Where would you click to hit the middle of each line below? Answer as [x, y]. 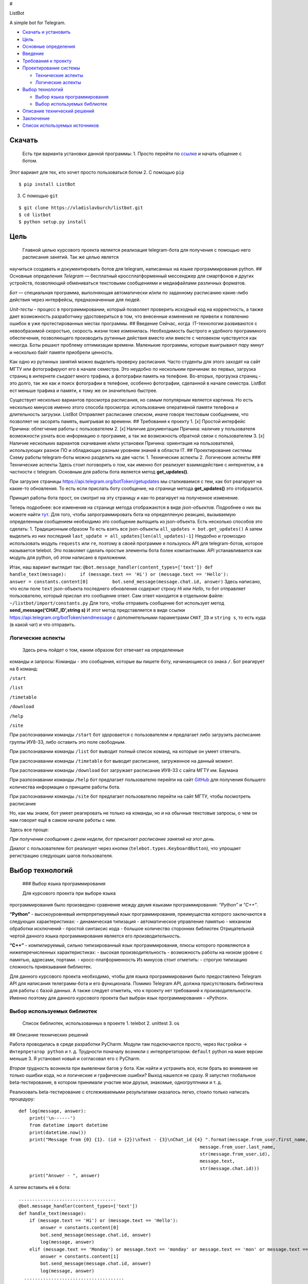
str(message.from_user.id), [235, 1154]
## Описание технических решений [49, 1035]
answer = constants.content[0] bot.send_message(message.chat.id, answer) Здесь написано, [136, 581]
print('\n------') [52, 1118]
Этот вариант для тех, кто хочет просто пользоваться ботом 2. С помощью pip [97, 173]
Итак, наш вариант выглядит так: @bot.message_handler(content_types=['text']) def [111, 567]
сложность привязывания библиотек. [51, 967]
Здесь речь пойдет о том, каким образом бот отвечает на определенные [103, 650]
